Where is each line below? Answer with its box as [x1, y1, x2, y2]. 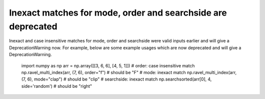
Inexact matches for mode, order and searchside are [9, 7, 227, 18]
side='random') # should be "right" [21, 83, 92, 89]
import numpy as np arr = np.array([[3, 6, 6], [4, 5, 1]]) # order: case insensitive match [21, 62, 195, 68]
